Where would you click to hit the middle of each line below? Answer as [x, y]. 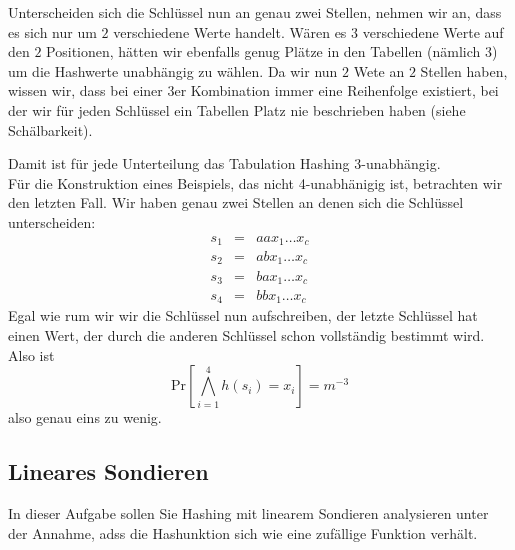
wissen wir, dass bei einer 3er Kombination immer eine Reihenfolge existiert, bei [253, 90]
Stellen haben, [464, 70]
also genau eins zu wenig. [85, 417]
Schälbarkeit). [50, 129]
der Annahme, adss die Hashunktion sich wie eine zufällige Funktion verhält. [243, 532]
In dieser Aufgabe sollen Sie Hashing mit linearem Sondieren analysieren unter [248, 513]
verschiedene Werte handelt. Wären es [230, 31]
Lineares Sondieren [108, 471]
